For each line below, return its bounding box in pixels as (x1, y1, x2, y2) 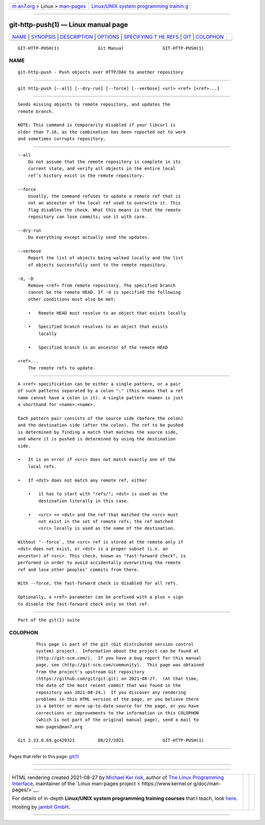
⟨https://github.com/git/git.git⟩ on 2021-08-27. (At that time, (36, 676, 199, 681)
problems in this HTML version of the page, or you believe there (36, 696, 199, 702)
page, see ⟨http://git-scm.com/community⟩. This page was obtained (36, 662, 204, 668)
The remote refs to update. (27, 365, 96, 371)
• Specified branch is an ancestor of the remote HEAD (27, 344, 168, 350)
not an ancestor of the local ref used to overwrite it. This (27, 200, 181, 206)
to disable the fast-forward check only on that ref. (18, 601, 150, 606)
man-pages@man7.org (36, 724, 83, 729)
